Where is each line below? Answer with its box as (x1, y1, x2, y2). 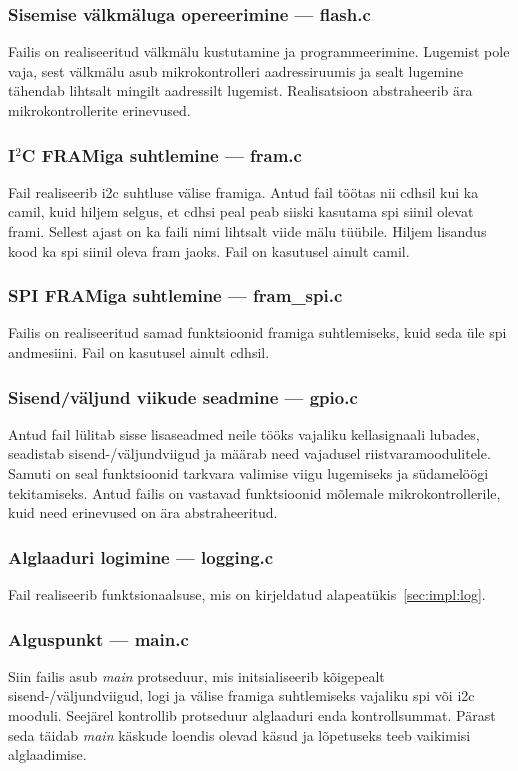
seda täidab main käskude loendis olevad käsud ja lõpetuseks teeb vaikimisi (8, 724, 471, 745)
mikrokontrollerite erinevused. (8, 100, 191, 120)
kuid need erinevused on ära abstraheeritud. (8, 502, 278, 523)
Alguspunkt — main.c (8, 626, 189, 651)
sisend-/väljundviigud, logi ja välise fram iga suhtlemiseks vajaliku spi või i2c (8, 685, 475, 706)
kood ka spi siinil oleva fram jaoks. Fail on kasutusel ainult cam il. (8, 240, 410, 261)
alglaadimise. (8, 744, 87, 765)
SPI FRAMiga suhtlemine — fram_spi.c (8, 283, 343, 308)
